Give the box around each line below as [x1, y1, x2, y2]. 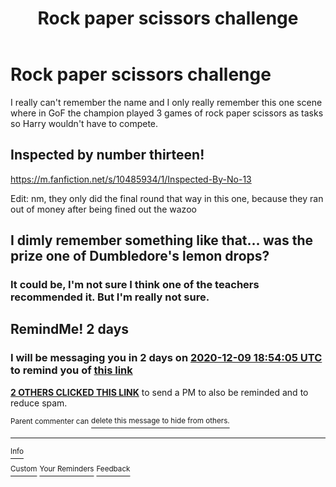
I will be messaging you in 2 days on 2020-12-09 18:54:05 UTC [10, 351, 323, 365]
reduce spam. [10, 397, 68, 409]
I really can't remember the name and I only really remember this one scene [10, 96, 323, 108]
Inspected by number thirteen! [10, 147, 205, 164]
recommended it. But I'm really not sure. [10, 290, 210, 304]
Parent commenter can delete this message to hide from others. [10, 416, 230, 426]
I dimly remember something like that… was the [10, 232, 313, 249]
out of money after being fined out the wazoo [10, 203, 197, 215]
